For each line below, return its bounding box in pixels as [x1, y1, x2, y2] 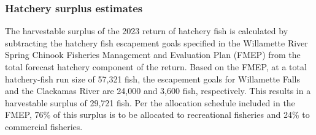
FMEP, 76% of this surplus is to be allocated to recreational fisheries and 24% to [5, 108, 310, 121]
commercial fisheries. [5, 120, 83, 133]
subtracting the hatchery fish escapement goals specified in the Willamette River [5, 36, 308, 49]
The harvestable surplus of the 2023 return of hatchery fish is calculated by [5, 24, 288, 37]
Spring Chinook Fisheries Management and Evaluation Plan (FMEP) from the [5, 48, 301, 61]
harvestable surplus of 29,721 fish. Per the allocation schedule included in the [5, 96, 295, 109]
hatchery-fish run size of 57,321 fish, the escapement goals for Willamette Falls [5, 72, 301, 85]
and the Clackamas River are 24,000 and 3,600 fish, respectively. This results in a [5, 84, 311, 97]
